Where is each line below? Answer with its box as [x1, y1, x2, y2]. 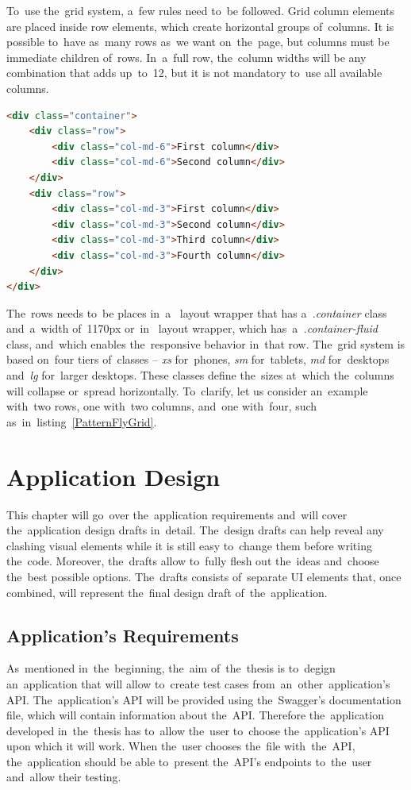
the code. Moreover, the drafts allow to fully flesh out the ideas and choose [6, 553, 379, 569]
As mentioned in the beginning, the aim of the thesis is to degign [6, 660, 336, 676]
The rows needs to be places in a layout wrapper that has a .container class [6, 304, 387, 321]
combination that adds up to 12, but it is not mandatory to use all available [6, 64, 382, 81]
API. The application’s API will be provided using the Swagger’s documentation [6, 691, 401, 707]
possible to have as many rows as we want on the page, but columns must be [6, 33, 390, 50]
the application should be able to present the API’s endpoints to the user [6, 753, 372, 769]
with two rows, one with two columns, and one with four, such [6, 398, 317, 414]
